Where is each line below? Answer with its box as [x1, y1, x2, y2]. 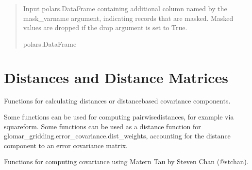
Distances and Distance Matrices [4, 67, 228, 87]
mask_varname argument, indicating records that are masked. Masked [23, 13, 234, 23]
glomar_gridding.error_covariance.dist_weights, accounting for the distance [4, 131, 231, 141]
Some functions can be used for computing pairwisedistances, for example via [4, 112, 234, 122]
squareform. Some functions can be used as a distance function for [4, 121, 201, 131]
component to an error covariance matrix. [4, 140, 128, 150]
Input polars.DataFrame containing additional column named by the [23, 3, 227, 13]
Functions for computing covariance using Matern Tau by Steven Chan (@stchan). [4, 156, 249, 167]
